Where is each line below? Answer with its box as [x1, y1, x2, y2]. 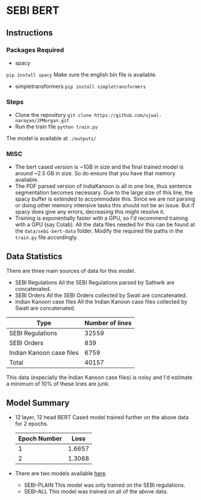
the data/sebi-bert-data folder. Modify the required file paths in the [14, 227, 184, 235]
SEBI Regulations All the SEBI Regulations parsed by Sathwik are [14, 279, 175, 286]
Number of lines [84, 319, 132, 327]
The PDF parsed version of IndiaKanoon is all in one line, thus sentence [14, 183, 192, 190]
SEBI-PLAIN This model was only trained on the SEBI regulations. [23, 481, 185, 489]
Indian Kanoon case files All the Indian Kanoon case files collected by [14, 298, 188, 305]
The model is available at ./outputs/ [6, 135, 96, 142]
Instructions [6, 28, 53, 38]
